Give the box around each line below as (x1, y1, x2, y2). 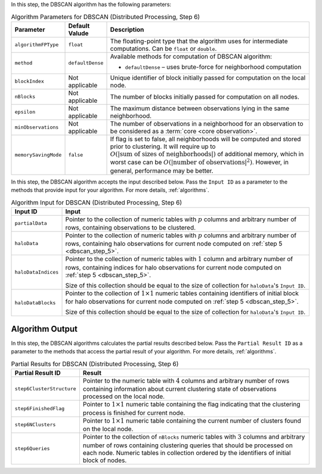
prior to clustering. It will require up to (110, 142, 216, 151)
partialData (14, 220, 47, 227)
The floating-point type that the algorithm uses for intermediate (110, 36, 288, 45)
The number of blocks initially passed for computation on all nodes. (110, 93, 299, 101)
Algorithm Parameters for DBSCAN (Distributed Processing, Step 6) (11, 13, 200, 21)
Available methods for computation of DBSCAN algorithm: (110, 52, 273, 60)
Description (110, 25, 144, 33)
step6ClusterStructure (14, 386, 77, 392)
